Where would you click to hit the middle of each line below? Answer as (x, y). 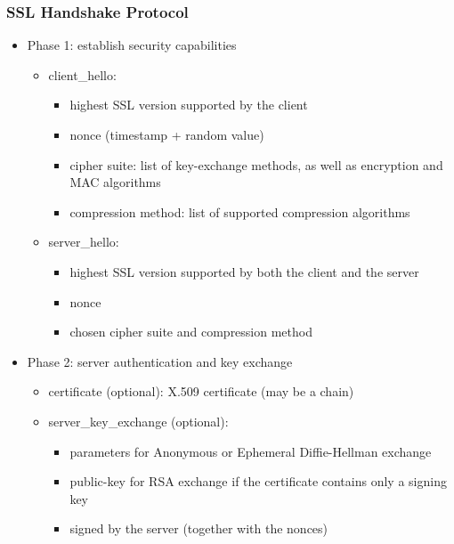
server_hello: (84, 242)
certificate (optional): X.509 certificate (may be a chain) (201, 391)
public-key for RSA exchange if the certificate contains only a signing (258, 481)
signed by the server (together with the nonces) (199, 528)
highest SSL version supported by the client (189, 105)
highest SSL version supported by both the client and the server (244, 271)
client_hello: (82, 74)
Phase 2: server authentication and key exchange (160, 361)
